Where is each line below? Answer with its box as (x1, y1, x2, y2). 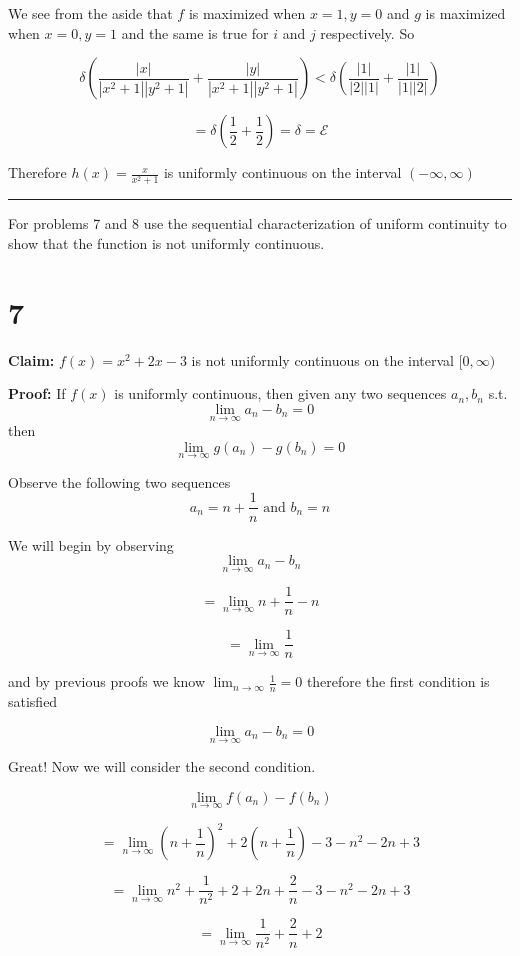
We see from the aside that (8, 3, 173, 23)
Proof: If (8, 383, 66, 404)
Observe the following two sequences (8, 471, 231, 492)
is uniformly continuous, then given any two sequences (114, 383, 447, 404)
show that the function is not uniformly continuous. (8, 232, 325, 253)
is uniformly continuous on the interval (163, 162, 402, 183)
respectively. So (320, 22, 415, 43)
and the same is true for (121, 22, 269, 43)
